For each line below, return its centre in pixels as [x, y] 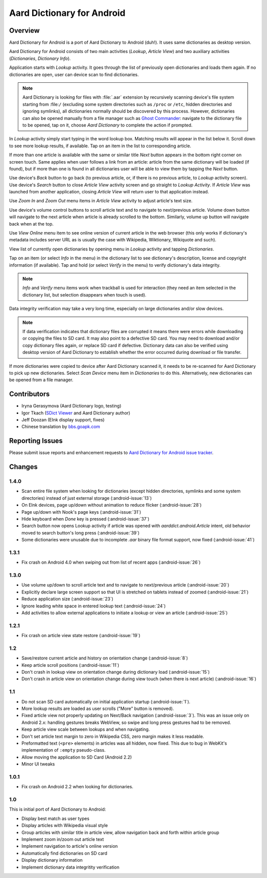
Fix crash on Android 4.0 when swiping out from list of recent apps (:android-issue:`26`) [111, 562]
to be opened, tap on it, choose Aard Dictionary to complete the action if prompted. [108, 125]
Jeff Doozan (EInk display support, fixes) [63, 419]
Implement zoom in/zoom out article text [63, 839]
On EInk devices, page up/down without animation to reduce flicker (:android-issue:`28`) [112, 505]
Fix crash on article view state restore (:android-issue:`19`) [81, 636]
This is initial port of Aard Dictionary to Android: [58, 809]
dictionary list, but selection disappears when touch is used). [85, 294]
